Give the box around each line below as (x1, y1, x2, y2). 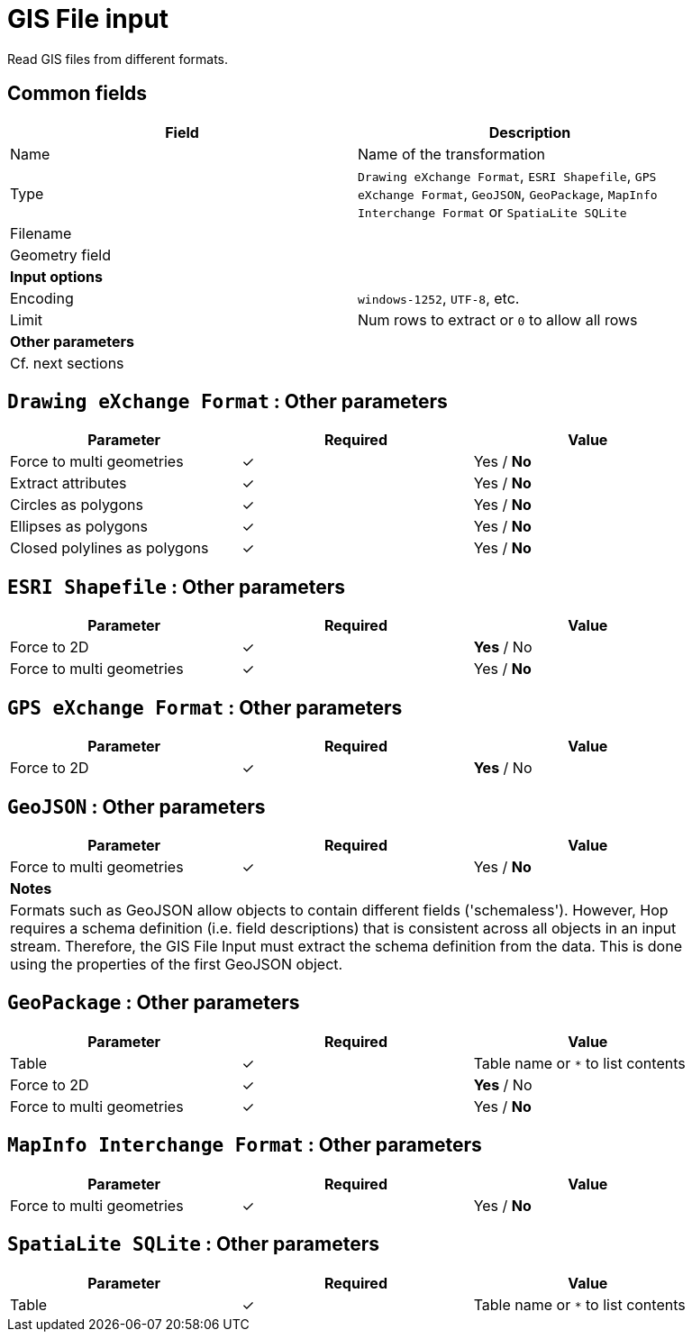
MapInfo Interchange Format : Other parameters (7, 1134, 482, 1157)
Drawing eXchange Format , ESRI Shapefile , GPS (358, 166, 657, 185)
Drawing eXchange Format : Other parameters (7, 390, 448, 414)
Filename (10, 223, 72, 242)
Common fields (7, 82, 148, 105)
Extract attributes (10, 474, 127, 493)
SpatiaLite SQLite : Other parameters (7, 1233, 380, 1256)
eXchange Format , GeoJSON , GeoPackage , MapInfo (358, 184, 658, 203)
